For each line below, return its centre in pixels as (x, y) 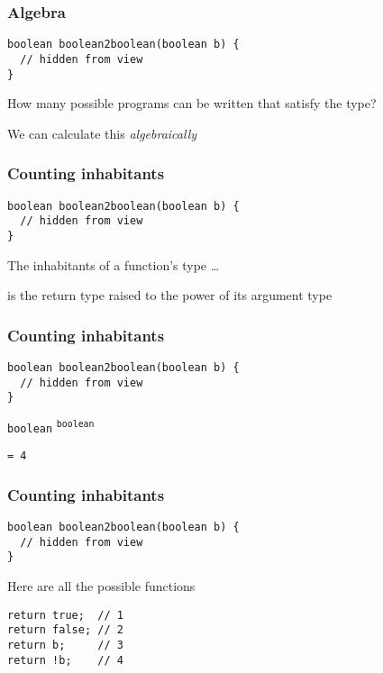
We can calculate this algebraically (102, 133)
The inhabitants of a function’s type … (114, 264)
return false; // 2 (65, 630)
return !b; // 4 (65, 660)
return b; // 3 (65, 645)
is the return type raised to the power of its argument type (170, 295)
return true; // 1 (65, 615)
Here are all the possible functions (101, 586)
